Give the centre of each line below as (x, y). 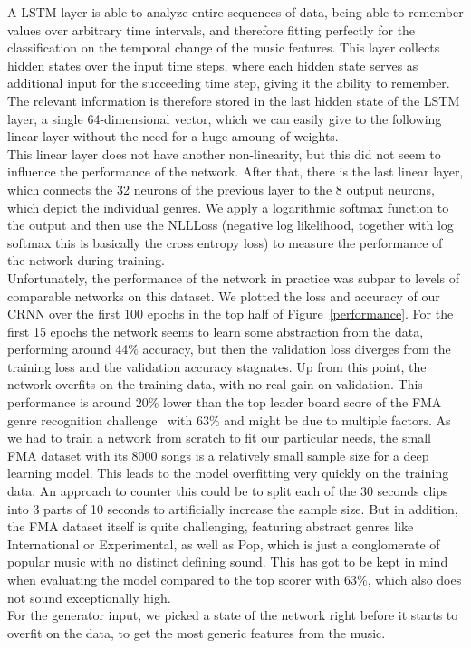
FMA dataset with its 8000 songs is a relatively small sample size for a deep (218, 455)
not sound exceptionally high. (89, 597)
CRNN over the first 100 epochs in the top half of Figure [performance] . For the (231, 314)
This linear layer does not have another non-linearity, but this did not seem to (224, 153)
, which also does (414, 579)
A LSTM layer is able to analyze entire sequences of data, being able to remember (235, 12)
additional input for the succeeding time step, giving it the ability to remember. (229, 83)
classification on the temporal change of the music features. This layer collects (224, 48)
